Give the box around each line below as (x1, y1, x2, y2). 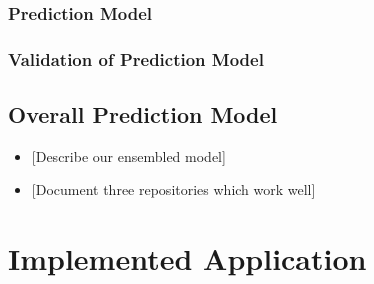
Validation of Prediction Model (8, 46, 264, 71)
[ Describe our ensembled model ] (31, 145, 226, 166)
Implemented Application (8, 238, 367, 279)
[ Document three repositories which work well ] (31, 179, 316, 200)
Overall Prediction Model (8, 99, 278, 130)
